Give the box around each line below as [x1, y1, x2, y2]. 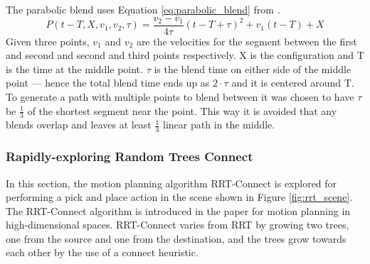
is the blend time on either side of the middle [154, 61, 351, 76]
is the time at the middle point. [6, 61, 143, 76]
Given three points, [6, 33, 90, 48]
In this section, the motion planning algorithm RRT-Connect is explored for [6, 175, 337, 190]
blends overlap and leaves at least [6, 117, 152, 132]
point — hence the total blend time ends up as [6, 75, 210, 90]
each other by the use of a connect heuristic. [6, 245, 199, 260]
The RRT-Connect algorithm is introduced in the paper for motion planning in [6, 203, 351, 218]
